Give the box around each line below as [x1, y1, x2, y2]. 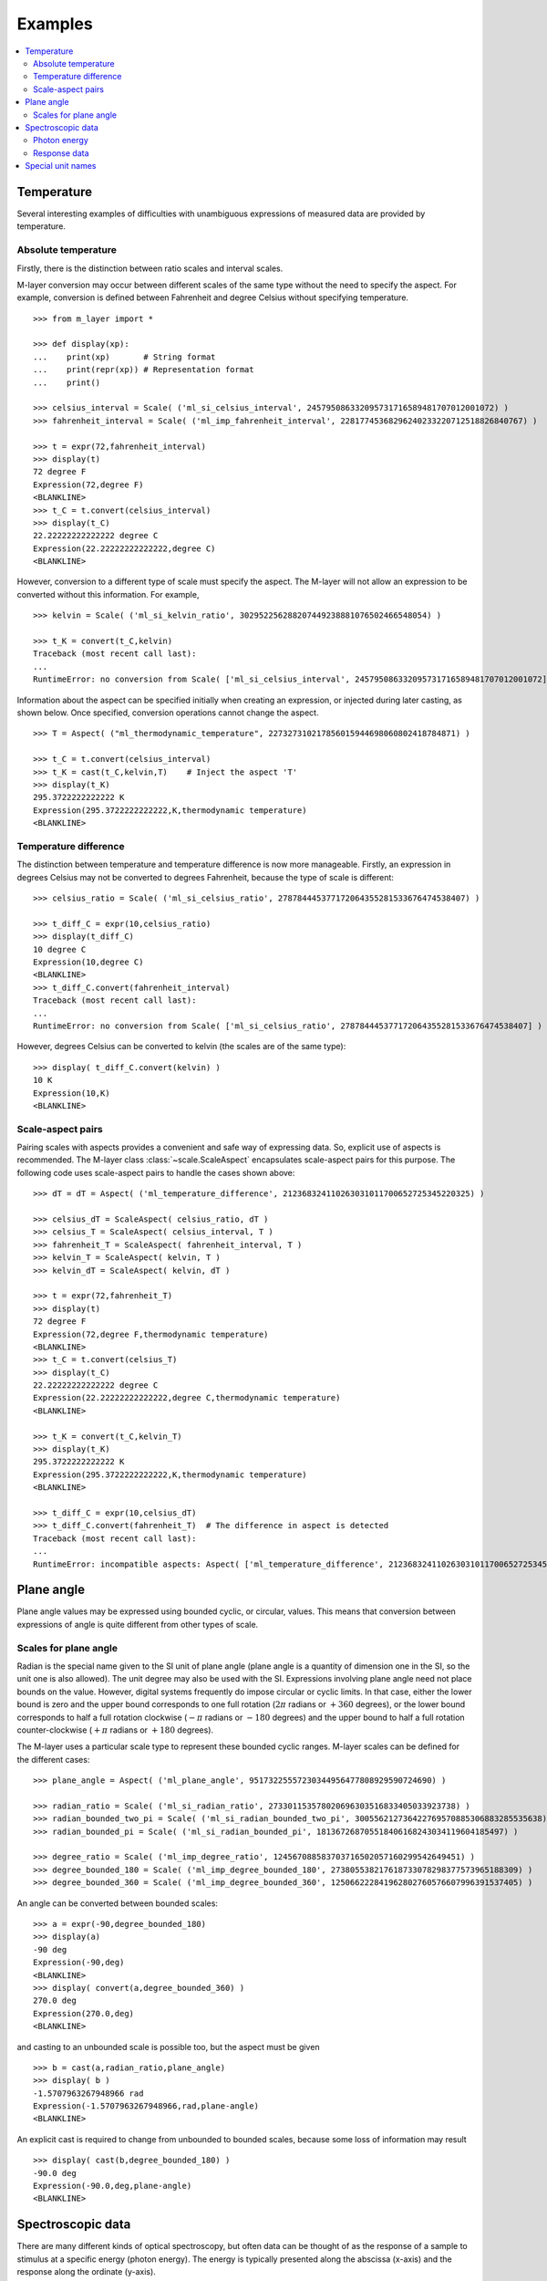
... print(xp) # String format [33, 351, 216, 362]
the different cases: [16, 1754, 90, 1765]
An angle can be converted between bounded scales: [16, 1898, 219, 1909]
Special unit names [25, 161, 97, 172]
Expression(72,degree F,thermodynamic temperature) [33, 1328, 269, 1339]
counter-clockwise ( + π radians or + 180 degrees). [16, 1724, 214, 1735]
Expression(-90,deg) [33, 1957, 125, 1968]
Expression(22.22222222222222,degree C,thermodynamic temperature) [33, 1392, 341, 1403]
